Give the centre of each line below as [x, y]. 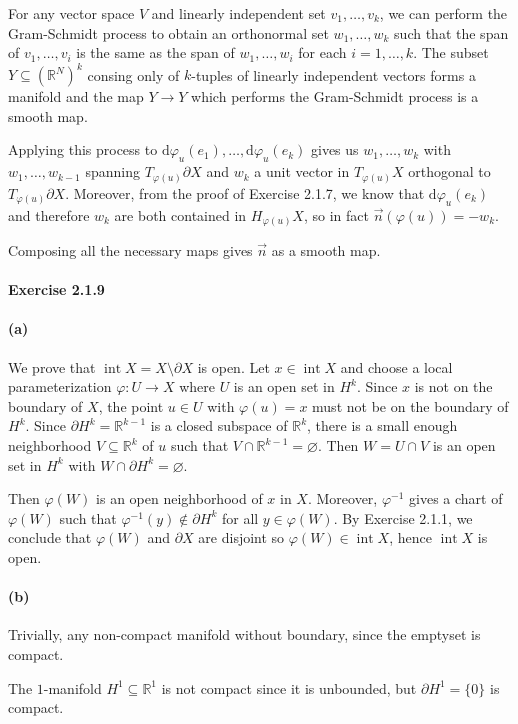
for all [240, 517]
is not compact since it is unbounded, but [289, 687]
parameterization [60, 386]
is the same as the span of [155, 52]
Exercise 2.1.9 [56, 289]
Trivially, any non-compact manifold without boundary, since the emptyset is [244, 634]
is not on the [453, 386]
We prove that [52, 366]
